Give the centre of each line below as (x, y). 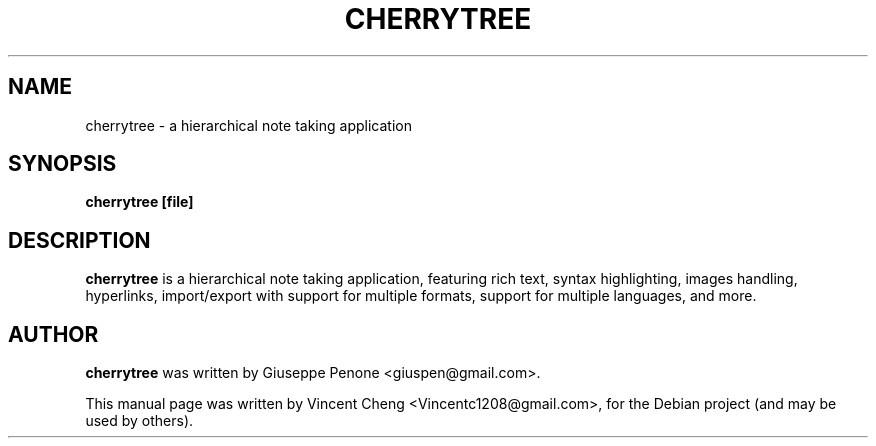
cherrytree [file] (139, 202)
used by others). (139, 421)
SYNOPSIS (62, 164)
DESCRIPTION (79, 240)
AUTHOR (53, 334)
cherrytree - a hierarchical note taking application (248, 125)
